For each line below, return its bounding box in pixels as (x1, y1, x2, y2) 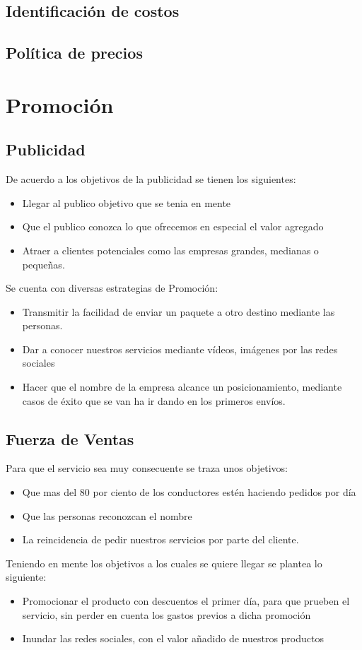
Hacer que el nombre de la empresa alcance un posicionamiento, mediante (22, 379, 342, 394)
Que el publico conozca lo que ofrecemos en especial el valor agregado (22, 219, 324, 234)
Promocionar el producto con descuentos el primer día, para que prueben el (22, 593, 350, 608)
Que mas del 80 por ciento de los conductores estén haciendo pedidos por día (22, 485, 356, 500)
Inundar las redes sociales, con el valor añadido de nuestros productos (22, 631, 324, 646)
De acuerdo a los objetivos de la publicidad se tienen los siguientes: (6, 172, 296, 187)
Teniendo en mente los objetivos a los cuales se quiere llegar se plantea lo (6, 555, 322, 570)
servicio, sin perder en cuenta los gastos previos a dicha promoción (22, 607, 311, 622)
